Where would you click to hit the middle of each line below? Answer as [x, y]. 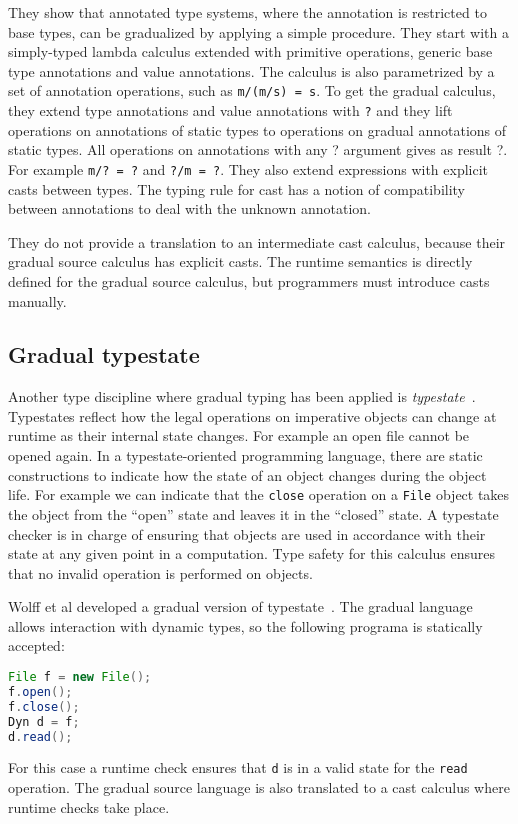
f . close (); [44, 706]
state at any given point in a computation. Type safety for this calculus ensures [252, 553]
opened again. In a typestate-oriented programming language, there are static [245, 455]
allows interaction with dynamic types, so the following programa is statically [245, 625]
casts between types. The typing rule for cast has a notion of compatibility [237, 188]
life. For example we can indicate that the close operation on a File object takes [259, 494]
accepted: [36, 645]
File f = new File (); [80, 677]
